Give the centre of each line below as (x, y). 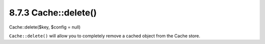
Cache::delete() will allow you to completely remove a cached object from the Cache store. (105, 36)
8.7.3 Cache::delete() (53, 13)
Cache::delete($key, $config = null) (45, 27)
